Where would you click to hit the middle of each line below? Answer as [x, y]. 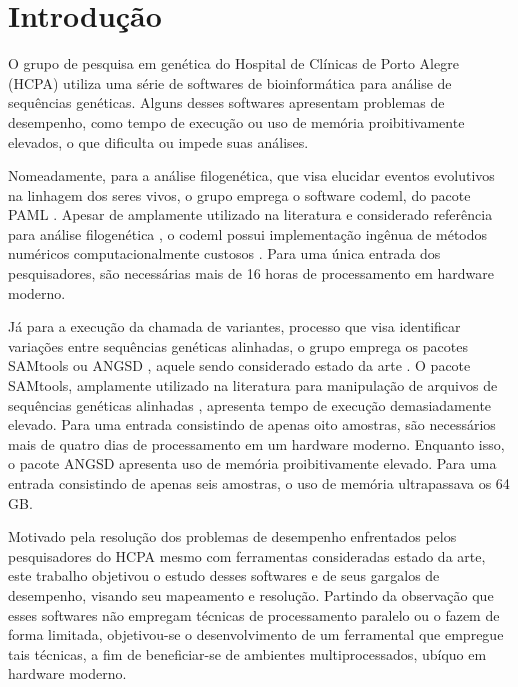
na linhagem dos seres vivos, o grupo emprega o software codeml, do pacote [239, 194]
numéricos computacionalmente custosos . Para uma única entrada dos [224, 253]
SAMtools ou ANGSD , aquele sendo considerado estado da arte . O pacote [239, 365]
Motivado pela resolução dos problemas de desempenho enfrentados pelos [232, 536]
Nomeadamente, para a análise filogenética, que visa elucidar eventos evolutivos [251, 175]
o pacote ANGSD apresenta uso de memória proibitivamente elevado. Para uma [252, 463]
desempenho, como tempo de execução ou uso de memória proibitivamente [236, 121]
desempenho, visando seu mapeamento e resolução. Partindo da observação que [251, 594]
